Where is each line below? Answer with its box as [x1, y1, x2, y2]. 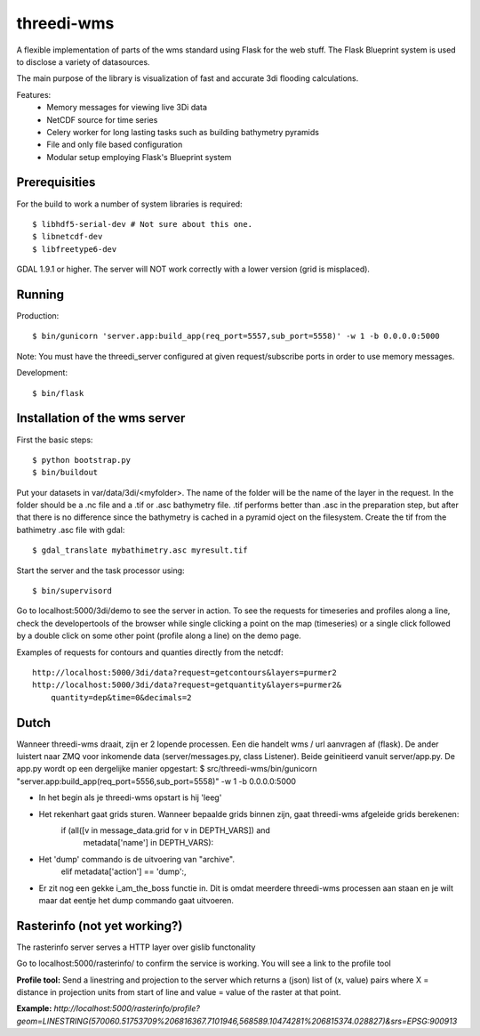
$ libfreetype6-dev [32, 244, 117, 254]
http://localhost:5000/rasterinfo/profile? [53, 1003, 200, 1014]
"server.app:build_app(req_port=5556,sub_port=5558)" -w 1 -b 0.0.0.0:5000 [16, 775, 297, 787]
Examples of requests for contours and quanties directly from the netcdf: [16, 646, 284, 658]
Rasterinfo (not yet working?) [16, 918, 183, 934]
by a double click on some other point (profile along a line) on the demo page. [16, 630, 301, 641]
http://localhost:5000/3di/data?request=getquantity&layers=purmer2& [32, 680, 342, 690]
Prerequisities [16, 174, 96, 190]
